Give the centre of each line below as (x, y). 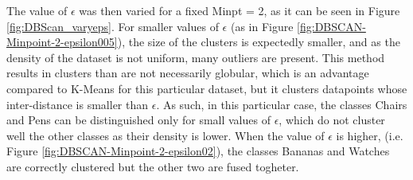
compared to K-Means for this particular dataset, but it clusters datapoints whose (207, 88)
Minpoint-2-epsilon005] (62, 42)
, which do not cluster (332, 120)
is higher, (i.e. (370, 135)
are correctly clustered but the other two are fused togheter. (153, 166)
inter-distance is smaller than (78, 104)
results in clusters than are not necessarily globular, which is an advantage (188, 73)
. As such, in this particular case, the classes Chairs (282, 104)
